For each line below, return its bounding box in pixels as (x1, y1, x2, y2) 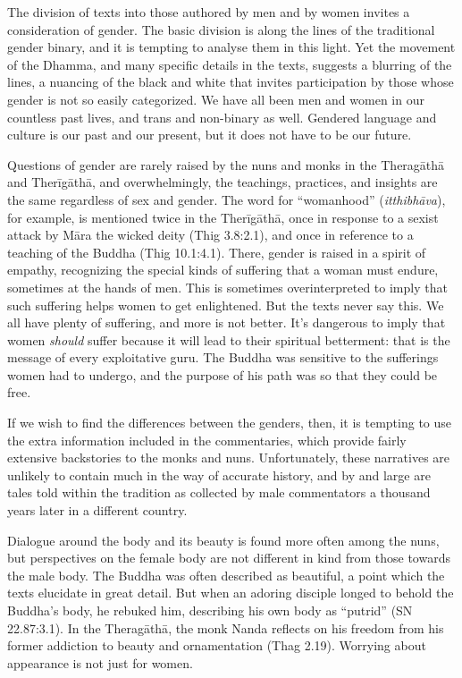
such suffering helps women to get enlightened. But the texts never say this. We (7, 295, 444, 314)
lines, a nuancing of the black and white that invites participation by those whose (7, 72, 454, 91)
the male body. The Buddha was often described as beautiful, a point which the (7, 565, 445, 584)
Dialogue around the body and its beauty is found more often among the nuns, (7, 530, 440, 549)
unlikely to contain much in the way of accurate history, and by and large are (7, 465, 431, 484)
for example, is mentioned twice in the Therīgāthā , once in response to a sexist (7, 208, 439, 226)
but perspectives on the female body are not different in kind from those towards (7, 548, 450, 567)
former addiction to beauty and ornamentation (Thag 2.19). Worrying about (7, 636, 426, 655)
